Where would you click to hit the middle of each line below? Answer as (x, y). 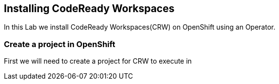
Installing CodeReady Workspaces (89, 8)
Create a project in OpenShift (60, 44)
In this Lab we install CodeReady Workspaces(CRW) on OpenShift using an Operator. (140, 27)
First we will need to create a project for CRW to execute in (98, 61)
